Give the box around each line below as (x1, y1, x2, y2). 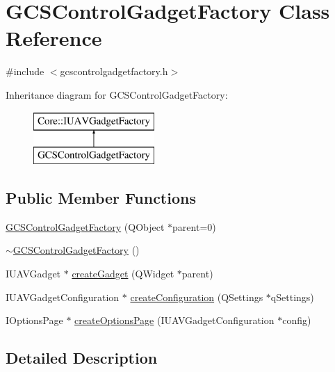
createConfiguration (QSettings (130, 289, 263, 304)
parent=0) (172, 219, 216, 234)
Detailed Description (6, 347, 158, 369)
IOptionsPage (6, 313, 63, 327)
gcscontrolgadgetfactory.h (60, 64, 168, 79)
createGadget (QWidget (72, 266, 174, 281)
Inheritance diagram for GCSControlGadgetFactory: (6, 87, 228, 102)
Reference (6, 24, 102, 52)
